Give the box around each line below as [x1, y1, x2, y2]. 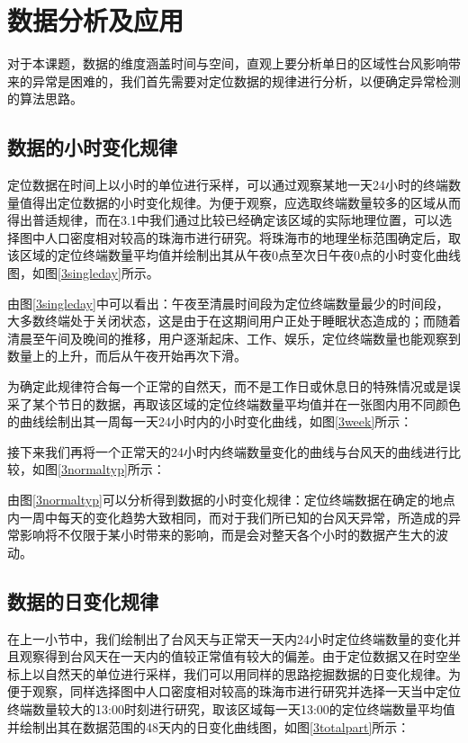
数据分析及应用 [7, 2, 184, 39]
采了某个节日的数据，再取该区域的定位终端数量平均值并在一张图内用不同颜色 [7, 394, 461, 413]
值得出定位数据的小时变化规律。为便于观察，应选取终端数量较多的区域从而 [19, 192, 461, 211]
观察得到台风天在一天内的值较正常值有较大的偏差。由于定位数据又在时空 [19, 647, 448, 666]
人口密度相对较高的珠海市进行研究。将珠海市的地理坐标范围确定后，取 [44, 228, 461, 246]
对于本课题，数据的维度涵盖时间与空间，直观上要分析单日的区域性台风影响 [7, 54, 448, 73]
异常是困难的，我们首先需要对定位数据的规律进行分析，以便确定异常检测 [31, 71, 461, 90]
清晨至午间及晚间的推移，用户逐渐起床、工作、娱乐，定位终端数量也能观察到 [7, 328, 461, 347]
